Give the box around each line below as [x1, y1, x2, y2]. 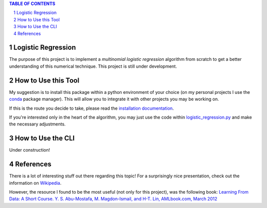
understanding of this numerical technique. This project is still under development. [9, 63, 178, 69]
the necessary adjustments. [9, 121, 66, 127]
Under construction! [9, 147, 50, 153]
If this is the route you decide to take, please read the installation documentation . [9, 105, 174, 111]
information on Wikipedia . [9, 180, 62, 186]
